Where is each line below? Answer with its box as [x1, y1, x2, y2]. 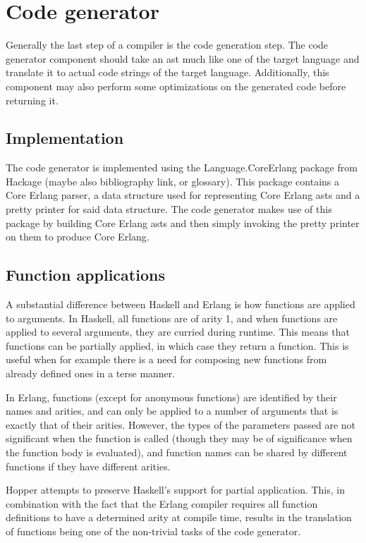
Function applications [6, 264, 165, 286]
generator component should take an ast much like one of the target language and [6, 51, 360, 66]
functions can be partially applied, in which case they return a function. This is [6, 338, 349, 353]
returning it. [6, 92, 59, 107]
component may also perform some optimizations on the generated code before [6, 78, 346, 93]
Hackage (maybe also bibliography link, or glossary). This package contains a [6, 173, 340, 188]
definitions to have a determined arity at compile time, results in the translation [6, 510, 352, 525]
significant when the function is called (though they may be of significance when [6, 431, 353, 446]
